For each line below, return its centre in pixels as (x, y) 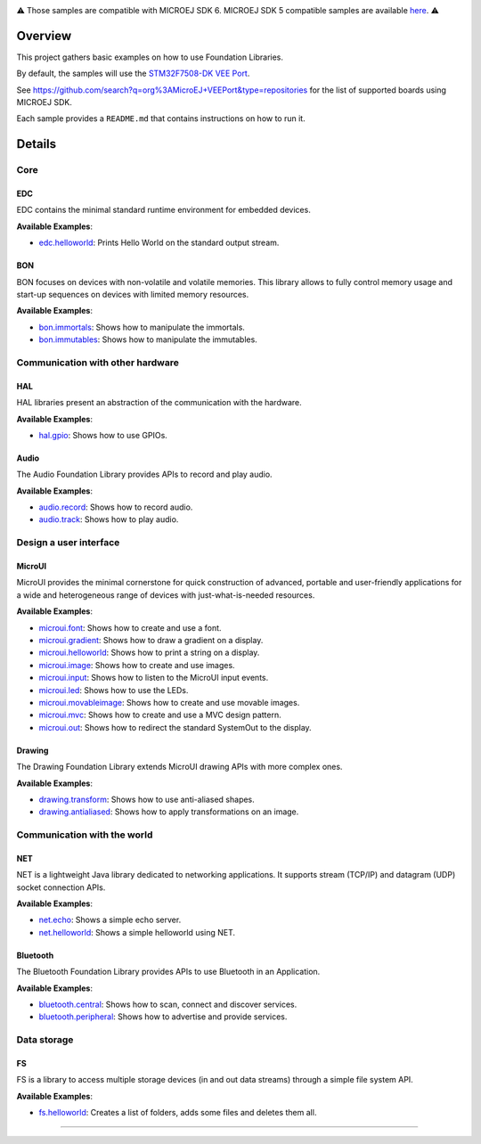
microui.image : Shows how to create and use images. (137, 665)
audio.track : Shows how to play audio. (109, 519)
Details (37, 144)
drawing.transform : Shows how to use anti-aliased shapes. (147, 799)
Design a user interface (68, 543)
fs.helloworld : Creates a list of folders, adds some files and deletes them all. (178, 1113)
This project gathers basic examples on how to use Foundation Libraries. (150, 57)
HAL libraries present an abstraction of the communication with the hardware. (159, 403)
